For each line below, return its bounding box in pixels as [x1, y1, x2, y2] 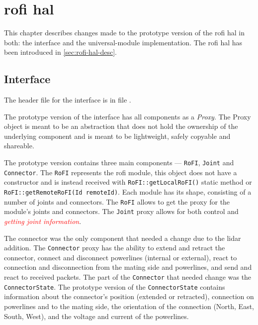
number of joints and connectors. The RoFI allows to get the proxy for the [4, 196, 230, 207]
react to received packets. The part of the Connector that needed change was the [4, 272, 252, 282]
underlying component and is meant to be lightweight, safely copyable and [4, 130, 231, 141]
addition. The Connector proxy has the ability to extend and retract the [4, 242, 225, 253]
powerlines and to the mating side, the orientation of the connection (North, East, [4, 301, 255, 311]
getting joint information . [4, 216, 82, 226]
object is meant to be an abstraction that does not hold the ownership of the [4, 121, 238, 131]
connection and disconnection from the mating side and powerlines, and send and [4, 262, 252, 272]
